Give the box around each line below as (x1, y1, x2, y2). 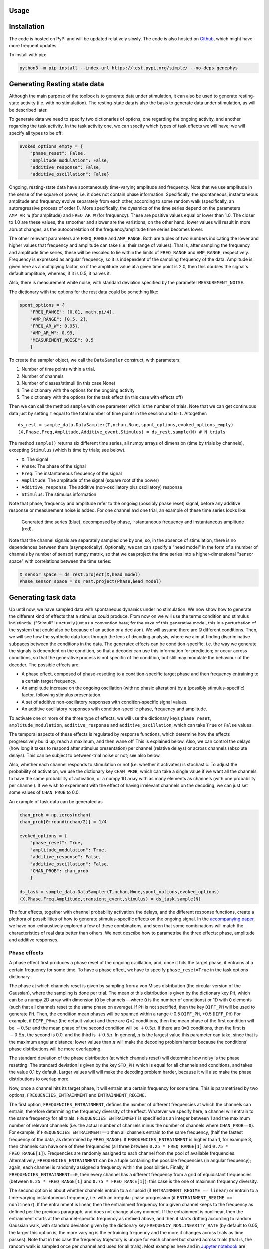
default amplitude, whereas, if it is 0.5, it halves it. (9, 270, 111, 276)
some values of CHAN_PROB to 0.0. (9, 789, 80, 795)
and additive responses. (9, 937, 59, 943)
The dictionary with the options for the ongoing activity (21, 387, 134, 393)
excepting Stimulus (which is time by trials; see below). (9, 447, 126, 453)
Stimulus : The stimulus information (21, 491, 97, 497)
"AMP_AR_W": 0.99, (30, 330, 75, 336)
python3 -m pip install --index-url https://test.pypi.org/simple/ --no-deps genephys (19, 65, 238, 71)
